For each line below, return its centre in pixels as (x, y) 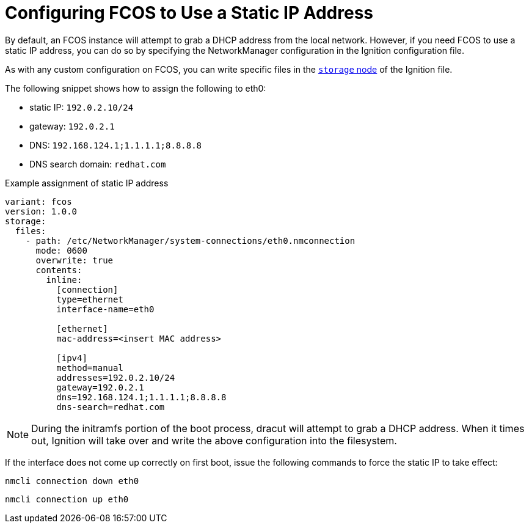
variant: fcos (38, 201)
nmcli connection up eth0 (67, 499)
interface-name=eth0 (105, 309)
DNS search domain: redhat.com (98, 164)
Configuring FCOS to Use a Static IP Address (189, 13)
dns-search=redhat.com (111, 407)
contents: (59, 270)
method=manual (90, 368)
